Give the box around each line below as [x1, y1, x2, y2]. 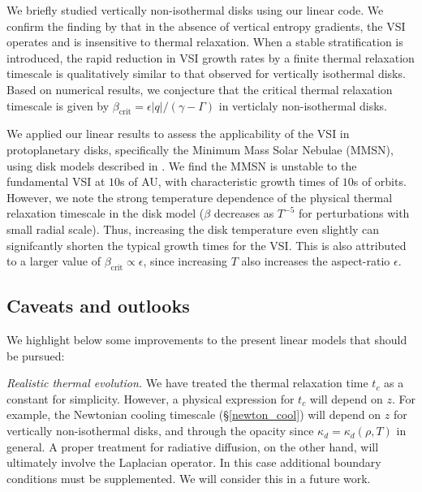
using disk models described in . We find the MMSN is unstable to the [6, 157, 357, 174]
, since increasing [143, 252, 228, 270]
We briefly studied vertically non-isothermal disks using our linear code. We [6, 2, 384, 18]
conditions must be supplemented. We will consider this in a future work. [6, 469, 371, 486]
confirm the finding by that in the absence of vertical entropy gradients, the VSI [6, 17, 406, 34]
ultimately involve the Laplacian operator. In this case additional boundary [6, 454, 381, 471]
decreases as [213, 205, 274, 222]
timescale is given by [6, 97, 110, 114]
